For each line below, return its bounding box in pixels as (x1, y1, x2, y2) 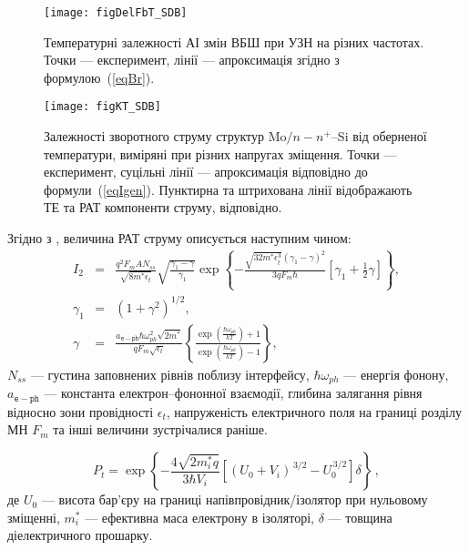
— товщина (328, 507, 393, 526)
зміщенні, (7, 507, 60, 526)
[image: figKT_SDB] (44, 100, 161, 114)
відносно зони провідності (7, 402, 154, 421)
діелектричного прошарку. (7, 525, 153, 545)
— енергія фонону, (343, 364, 449, 383)
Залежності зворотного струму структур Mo (44, 127, 287, 146)
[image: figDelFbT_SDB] (44, 6, 188, 19)
